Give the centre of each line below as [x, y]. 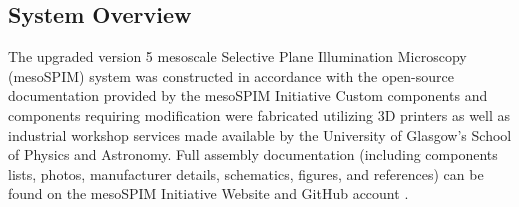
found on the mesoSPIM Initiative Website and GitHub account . [208, 193]
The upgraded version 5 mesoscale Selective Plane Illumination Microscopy [237, 56]
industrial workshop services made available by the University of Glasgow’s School [260, 134]
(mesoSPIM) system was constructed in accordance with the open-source [231, 75]
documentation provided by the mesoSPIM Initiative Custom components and [248, 95]
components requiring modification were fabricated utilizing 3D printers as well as [259, 114]
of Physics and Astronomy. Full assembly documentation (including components [253, 154]
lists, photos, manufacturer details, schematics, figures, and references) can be [246, 173]
